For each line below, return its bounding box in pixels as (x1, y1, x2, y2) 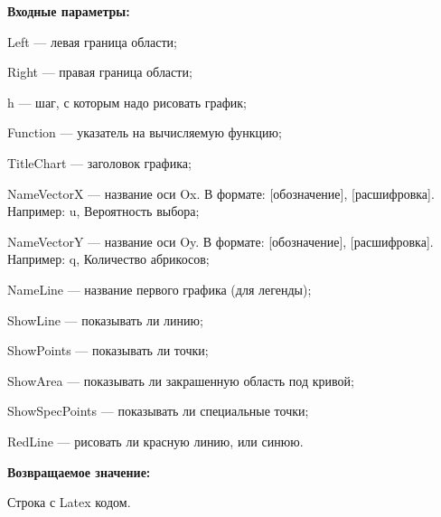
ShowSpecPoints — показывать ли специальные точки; (7, 401, 309, 420)
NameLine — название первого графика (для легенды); (7, 279, 312, 298)
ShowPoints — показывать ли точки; (7, 341, 209, 360)
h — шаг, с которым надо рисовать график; (7, 92, 247, 111)
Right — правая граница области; (7, 62, 192, 81)
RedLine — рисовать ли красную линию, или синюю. (7, 431, 304, 450)
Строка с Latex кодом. (7, 493, 131, 512)
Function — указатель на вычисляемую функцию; (7, 123, 282, 142)
